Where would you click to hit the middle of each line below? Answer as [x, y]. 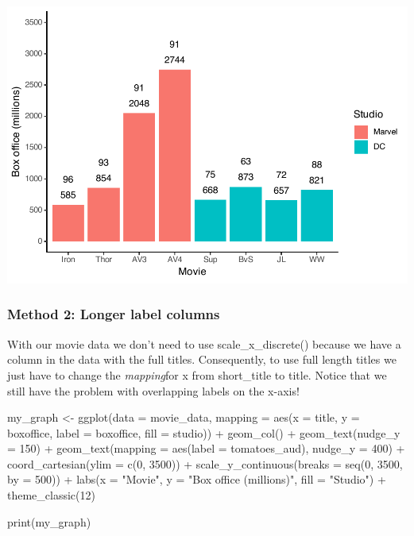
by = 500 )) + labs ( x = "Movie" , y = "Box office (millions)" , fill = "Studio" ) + [197, 479]
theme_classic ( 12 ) [51, 495]
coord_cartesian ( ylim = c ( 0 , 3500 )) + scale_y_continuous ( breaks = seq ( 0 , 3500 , [205, 463]
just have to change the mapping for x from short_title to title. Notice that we [197, 374]
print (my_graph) [49, 521]
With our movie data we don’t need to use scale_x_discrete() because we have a [204, 343]
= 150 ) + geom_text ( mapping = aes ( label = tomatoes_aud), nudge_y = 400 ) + [206, 448]
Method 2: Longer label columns [114, 314]
